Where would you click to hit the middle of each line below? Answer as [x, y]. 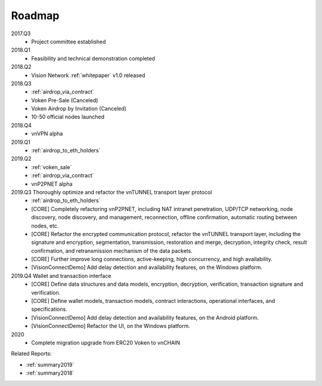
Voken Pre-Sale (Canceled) [65, 100]
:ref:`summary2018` [50, 373]
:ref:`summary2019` [50, 364]
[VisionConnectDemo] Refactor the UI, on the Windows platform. [111, 326]
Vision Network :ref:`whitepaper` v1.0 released [88, 75]
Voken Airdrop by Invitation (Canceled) [79, 109]
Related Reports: [31, 354]
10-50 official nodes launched [68, 117]
